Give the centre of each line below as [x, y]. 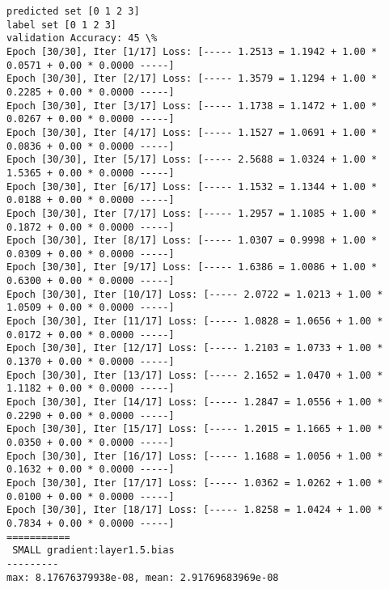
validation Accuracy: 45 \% [82, 38]
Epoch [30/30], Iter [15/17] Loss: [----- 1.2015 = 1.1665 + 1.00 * [195, 429]
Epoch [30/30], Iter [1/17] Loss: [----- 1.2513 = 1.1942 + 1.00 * [192, 51]
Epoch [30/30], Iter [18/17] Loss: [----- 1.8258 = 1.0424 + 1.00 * [195, 510]
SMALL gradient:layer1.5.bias [93, 551]
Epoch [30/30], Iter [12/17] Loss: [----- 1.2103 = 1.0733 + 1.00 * [195, 348]
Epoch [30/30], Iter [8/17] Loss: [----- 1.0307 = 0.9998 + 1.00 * [192, 241]
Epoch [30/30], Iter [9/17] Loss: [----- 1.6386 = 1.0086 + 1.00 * [192, 267]
